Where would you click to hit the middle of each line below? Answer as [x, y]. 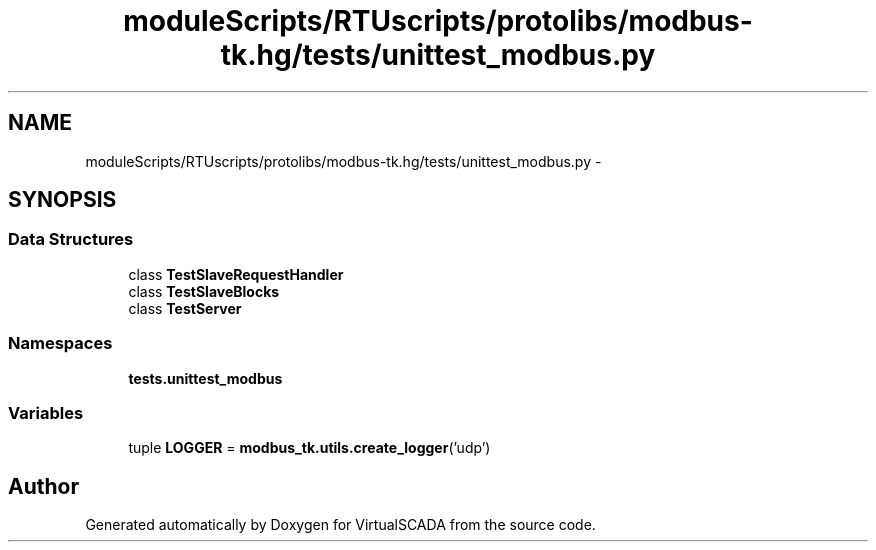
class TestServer [185, 308]
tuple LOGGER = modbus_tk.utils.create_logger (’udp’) [309, 448]
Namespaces [60, 343]
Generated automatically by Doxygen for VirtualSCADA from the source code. [340, 525]
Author [43, 486]
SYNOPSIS [62, 200]
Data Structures [71, 239]
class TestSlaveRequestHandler [236, 274]
